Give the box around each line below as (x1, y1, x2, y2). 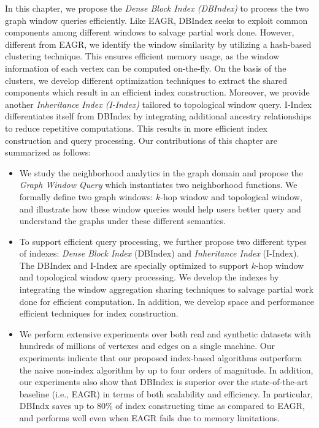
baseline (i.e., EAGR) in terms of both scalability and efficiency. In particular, (19, 387, 313, 400)
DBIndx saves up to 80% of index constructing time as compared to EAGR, (19, 399, 305, 412)
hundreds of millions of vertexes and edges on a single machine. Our (19, 339, 275, 352)
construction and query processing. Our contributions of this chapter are (5, 133, 278, 146)
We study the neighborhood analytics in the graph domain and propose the (19, 166, 303, 179)
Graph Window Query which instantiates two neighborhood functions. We (19, 178, 298, 191)
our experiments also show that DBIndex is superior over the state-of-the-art (19, 375, 309, 388)
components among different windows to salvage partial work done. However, (5, 26, 294, 39)
